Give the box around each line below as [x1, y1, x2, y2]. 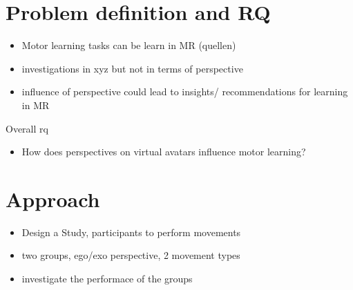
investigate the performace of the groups [21, 271, 193, 285]
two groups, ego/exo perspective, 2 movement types [21, 248, 240, 262]
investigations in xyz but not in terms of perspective [21, 61, 243, 75]
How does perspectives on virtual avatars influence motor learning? [21, 144, 306, 159]
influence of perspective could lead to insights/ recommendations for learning [21, 84, 348, 99]
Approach [6, 184, 100, 213]
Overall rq [6, 121, 48, 135]
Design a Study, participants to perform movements [21, 224, 241, 239]
